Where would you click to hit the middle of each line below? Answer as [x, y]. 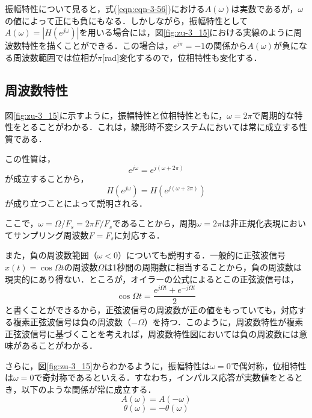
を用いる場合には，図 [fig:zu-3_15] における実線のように [186, 32]
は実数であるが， [265, 8]
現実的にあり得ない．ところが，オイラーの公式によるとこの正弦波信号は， [152, 279]
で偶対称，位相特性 [268, 365]
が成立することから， [47, 179]
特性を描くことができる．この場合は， [97, 45]
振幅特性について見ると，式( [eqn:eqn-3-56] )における [105, 8]
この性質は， [30, 159]
